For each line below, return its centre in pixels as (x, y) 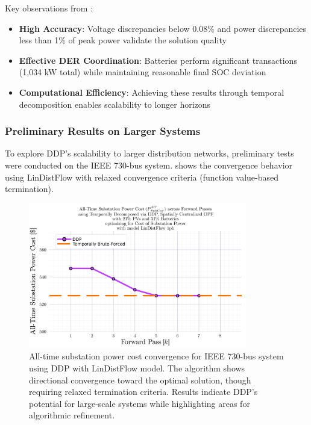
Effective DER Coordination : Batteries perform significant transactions (158, 60)
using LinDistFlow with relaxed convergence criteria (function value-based (142, 177)
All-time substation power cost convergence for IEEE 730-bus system (156, 356)
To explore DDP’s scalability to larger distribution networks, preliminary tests (149, 153)
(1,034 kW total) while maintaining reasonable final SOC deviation (143, 72)
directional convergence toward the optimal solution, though (140, 380)
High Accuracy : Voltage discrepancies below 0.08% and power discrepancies (163, 28)
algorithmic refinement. (72, 415)
